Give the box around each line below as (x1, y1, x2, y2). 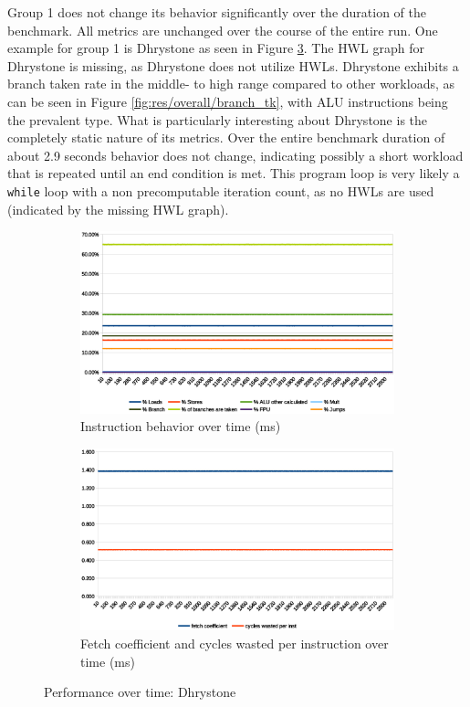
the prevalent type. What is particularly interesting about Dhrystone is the (7, 110, 428, 129)
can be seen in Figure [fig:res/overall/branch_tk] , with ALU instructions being (7, 91, 448, 111)
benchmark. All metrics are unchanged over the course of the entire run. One (7, 20, 438, 39)
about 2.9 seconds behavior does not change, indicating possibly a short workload (7, 145, 464, 164)
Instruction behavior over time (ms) (80, 417, 281, 436)
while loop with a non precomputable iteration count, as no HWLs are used (7, 181, 434, 200)
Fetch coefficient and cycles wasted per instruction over (80, 634, 389, 653)
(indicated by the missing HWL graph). (7, 199, 229, 218)
